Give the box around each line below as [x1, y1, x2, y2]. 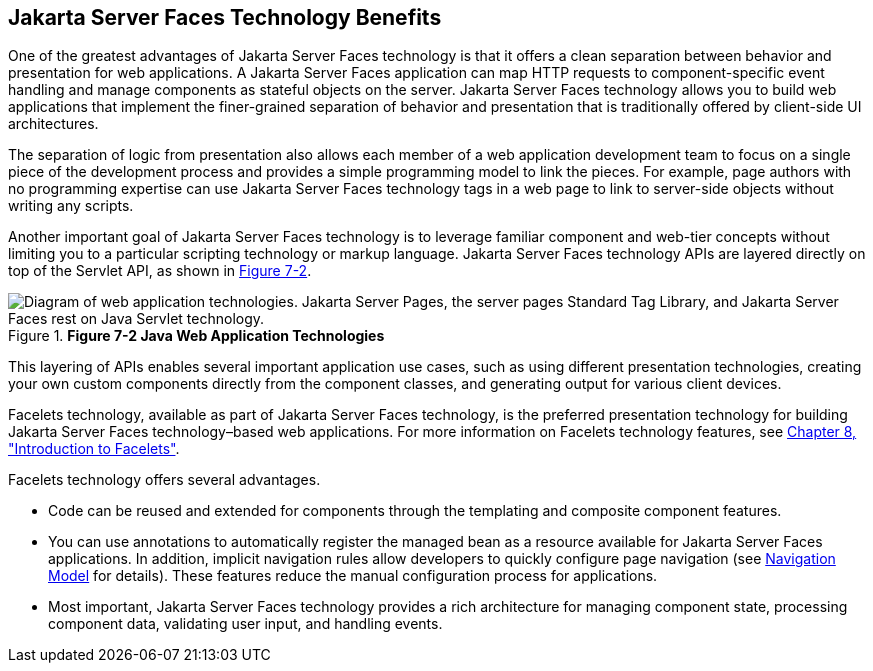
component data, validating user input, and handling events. [48, 615, 443, 633]
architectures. [8, 115, 99, 133]
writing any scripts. [8, 197, 134, 215]
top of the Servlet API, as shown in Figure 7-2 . [8, 262, 312, 280]
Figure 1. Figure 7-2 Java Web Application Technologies [8, 327, 385, 345]
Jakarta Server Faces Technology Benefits [8, 5, 442, 30]
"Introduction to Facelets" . [8, 440, 180, 458]
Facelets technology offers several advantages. [8, 471, 321, 489]
